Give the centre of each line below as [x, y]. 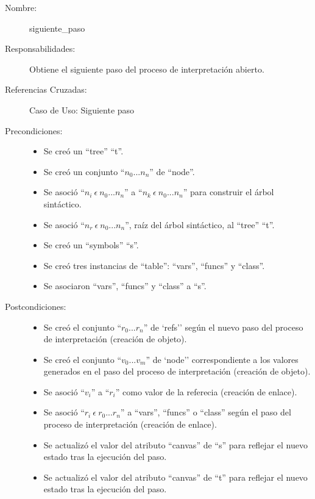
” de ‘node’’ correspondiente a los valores [222, 359]
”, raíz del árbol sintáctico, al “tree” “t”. [200, 224]
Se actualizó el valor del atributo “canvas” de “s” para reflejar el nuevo [175, 444]
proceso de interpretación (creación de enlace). [130, 424]
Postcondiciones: [36, 306]
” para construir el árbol [228, 192]
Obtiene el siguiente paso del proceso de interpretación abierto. [147, 69]
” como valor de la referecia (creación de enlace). [206, 391]
